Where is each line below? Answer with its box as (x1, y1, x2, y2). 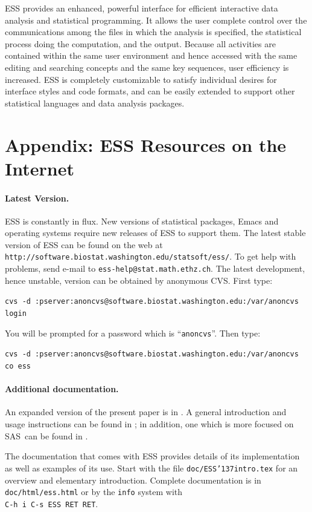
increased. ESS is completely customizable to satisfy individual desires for (5, 73, 277, 85)
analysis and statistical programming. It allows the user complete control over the (5, 13, 307, 26)
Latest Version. (5, 191, 69, 204)
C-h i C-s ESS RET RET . (5, 497, 98, 510)
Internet (5, 156, 74, 180)
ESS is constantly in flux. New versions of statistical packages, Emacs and (5, 214, 279, 227)
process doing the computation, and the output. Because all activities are (5, 37, 276, 50)
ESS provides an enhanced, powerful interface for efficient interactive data (5, 2, 278, 14)
